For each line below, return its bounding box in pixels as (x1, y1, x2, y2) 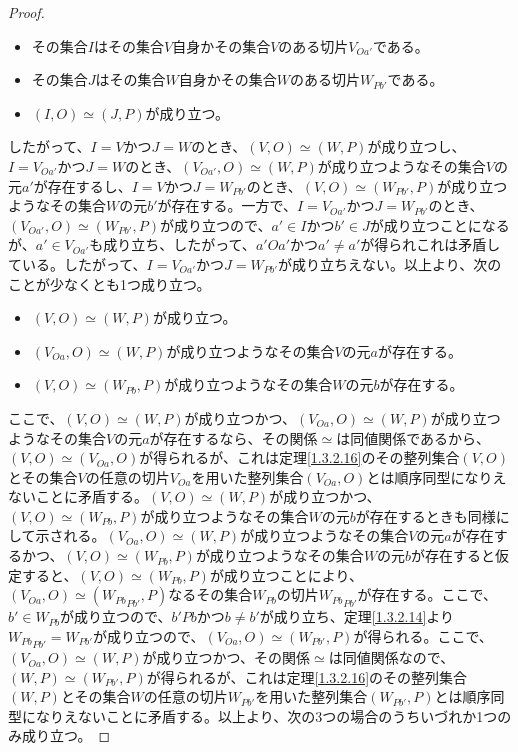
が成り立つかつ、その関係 (142, 647, 311, 668)
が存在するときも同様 (355, 505, 496, 526)
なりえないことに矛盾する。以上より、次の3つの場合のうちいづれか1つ (35, 705, 498, 726)
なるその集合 (168, 584, 253, 605)
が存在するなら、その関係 (149, 427, 318, 448)
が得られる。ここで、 (353, 625, 493, 646)
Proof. (8, 2, 45, 22)
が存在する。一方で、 (157, 195, 298, 216)
